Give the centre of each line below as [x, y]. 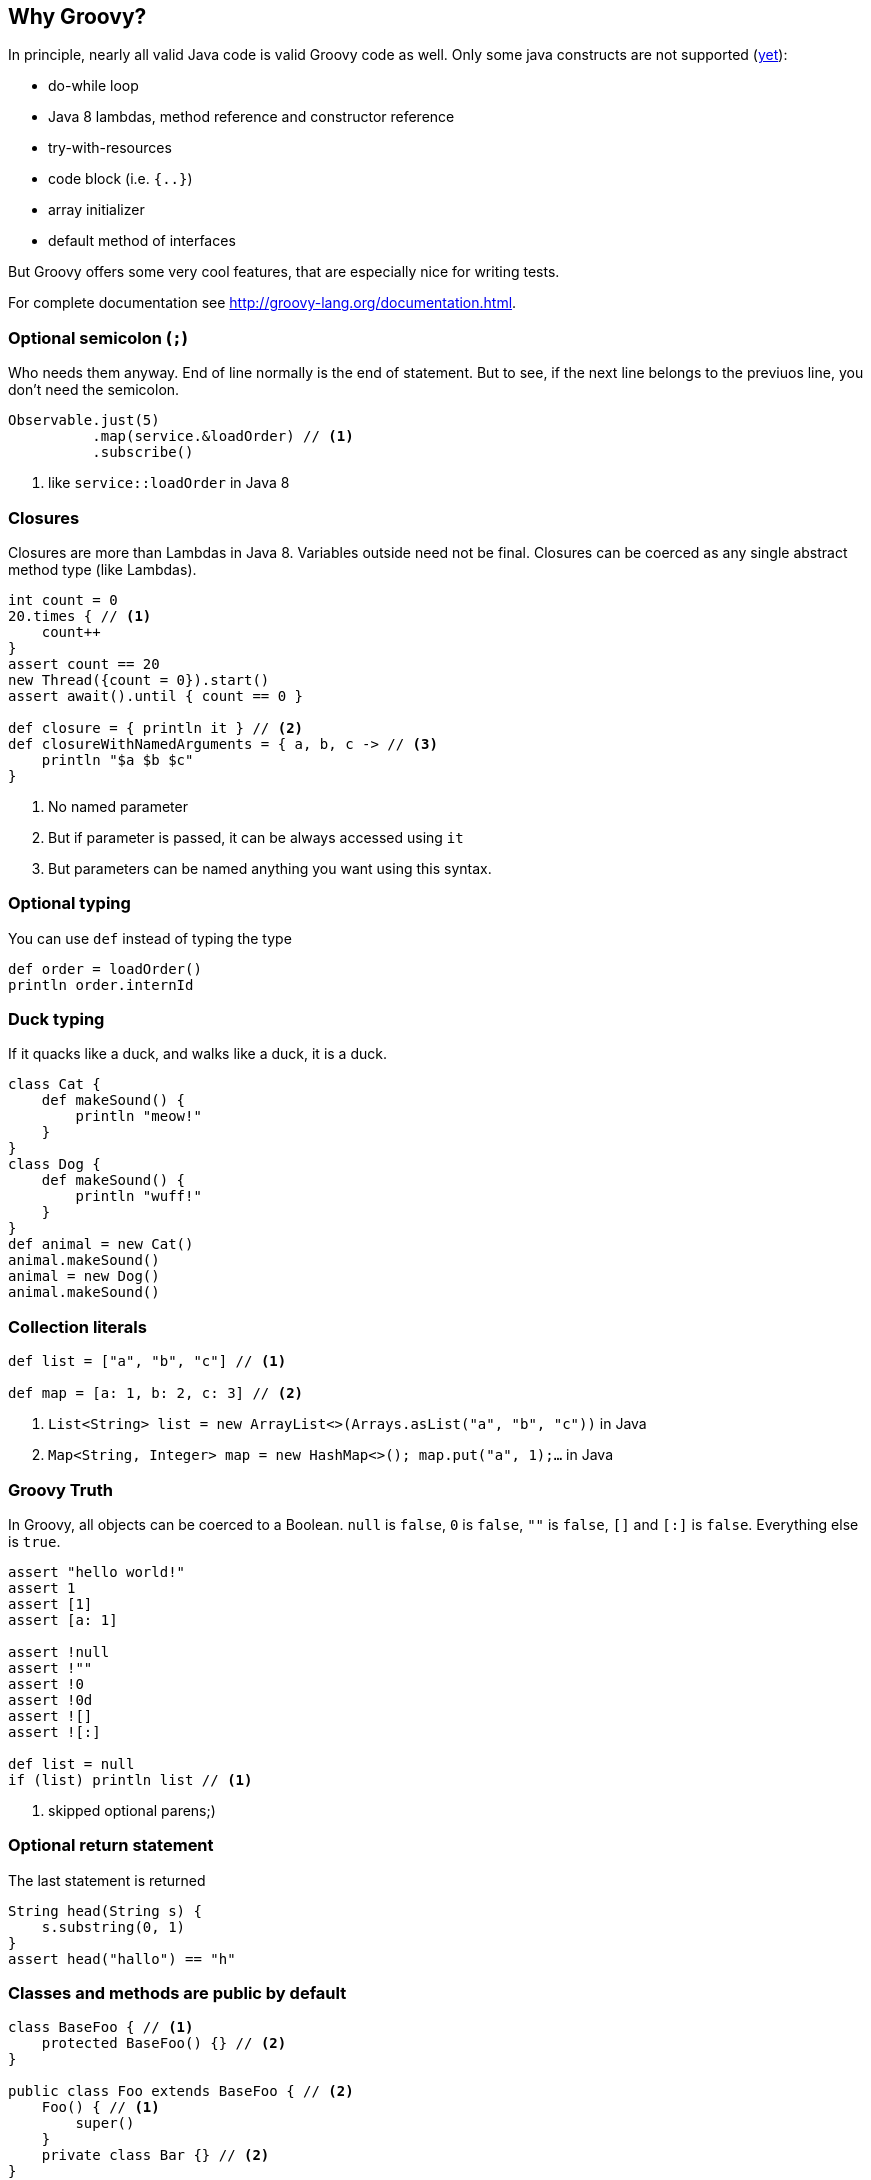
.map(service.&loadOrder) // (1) [223, 436]
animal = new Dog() [84, 1276]
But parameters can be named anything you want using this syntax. [270, 868]
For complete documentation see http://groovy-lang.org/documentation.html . [262, 303]
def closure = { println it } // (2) [156, 727]
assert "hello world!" [97, 1571]
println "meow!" [138, 1116]
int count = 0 [63, 599]
